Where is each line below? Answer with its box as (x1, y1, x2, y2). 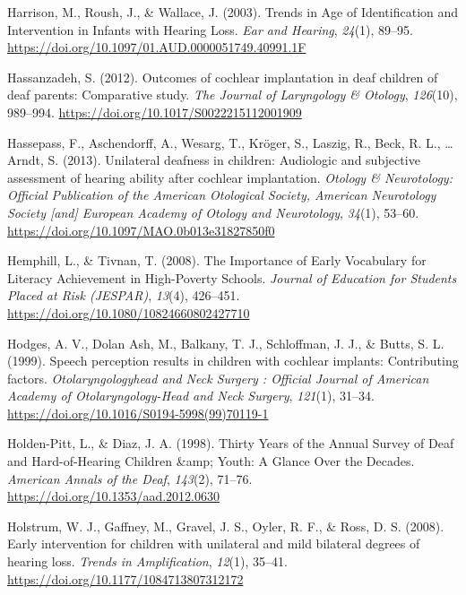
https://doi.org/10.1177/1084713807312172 (7, 569, 244, 588)
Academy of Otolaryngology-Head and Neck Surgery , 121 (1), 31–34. (7, 386, 375, 405)
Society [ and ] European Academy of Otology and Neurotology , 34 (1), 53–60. (7, 203, 419, 221)
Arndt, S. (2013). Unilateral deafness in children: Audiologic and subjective (7, 151, 420, 169)
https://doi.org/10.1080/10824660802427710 (7, 303, 250, 322)
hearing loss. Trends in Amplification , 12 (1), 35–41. (7, 552, 288, 571)
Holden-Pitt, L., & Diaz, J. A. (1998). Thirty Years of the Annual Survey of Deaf (7, 434, 454, 453)
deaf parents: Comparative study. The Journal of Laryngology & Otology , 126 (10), (7, 85, 458, 104)
